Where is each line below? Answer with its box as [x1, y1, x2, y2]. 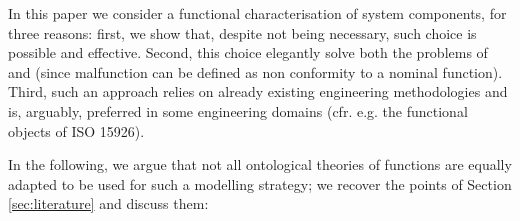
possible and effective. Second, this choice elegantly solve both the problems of [8, 42, 488, 63]
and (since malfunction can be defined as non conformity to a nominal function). [8, 61, 503, 82]
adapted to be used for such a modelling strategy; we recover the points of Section [8, 173, 512, 194]
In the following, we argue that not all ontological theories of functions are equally [8, 154, 512, 175]
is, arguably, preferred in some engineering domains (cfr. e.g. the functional [8, 100, 468, 121]
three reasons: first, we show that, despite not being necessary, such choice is [8, 22, 477, 43]
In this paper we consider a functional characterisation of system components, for [8, 3, 507, 23]
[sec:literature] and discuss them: [8, 193, 209, 214]
